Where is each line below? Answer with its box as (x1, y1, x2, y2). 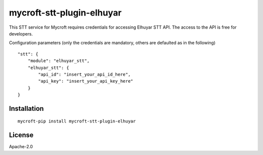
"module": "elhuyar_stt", (27, 58, 90, 64)
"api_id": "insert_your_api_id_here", (38, 71, 131, 77)
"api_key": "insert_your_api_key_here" (38, 78, 133, 84)
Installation (9, 104, 44, 113)
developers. (9, 31, 33, 36)
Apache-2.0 (9, 144, 33, 150)
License (9, 131, 34, 139)
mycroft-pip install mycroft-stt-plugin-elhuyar (18, 119, 136, 124)
